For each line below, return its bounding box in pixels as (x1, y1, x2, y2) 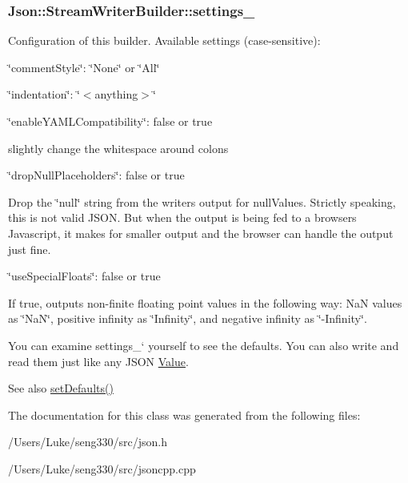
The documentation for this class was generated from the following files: (8, 406, 361, 423)
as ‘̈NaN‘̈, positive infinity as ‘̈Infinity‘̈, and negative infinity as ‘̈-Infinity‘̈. (8, 310, 367, 327)
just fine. (8, 240, 51, 257)
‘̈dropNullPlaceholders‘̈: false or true (8, 167, 185, 183)
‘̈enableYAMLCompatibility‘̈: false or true (8, 113, 213, 129)
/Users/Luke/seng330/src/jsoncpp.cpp (8, 460, 196, 477)
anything (94, 86, 138, 103)
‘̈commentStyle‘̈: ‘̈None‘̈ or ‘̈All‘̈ (8, 58, 160, 75)
